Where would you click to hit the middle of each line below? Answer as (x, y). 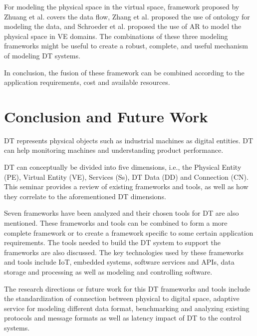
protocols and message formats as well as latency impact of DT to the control (123, 318)
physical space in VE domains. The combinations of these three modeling (116, 36)
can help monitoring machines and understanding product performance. (114, 150)
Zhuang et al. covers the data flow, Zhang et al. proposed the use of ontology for (127, 16)
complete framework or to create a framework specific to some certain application (129, 232)
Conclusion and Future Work (106, 116)
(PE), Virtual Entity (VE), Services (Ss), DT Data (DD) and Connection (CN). (126, 176)
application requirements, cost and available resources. (87, 82)
